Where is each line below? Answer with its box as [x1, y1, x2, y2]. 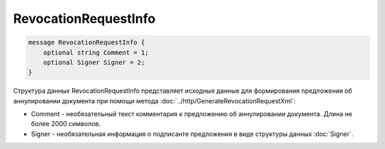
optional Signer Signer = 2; [43, 58, 145, 66]
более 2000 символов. [31, 120, 101, 128]
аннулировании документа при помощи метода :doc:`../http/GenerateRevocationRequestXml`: [13, 96, 296, 105]
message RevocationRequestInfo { [28, 38, 145, 46]
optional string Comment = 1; [43, 48, 149, 56]
